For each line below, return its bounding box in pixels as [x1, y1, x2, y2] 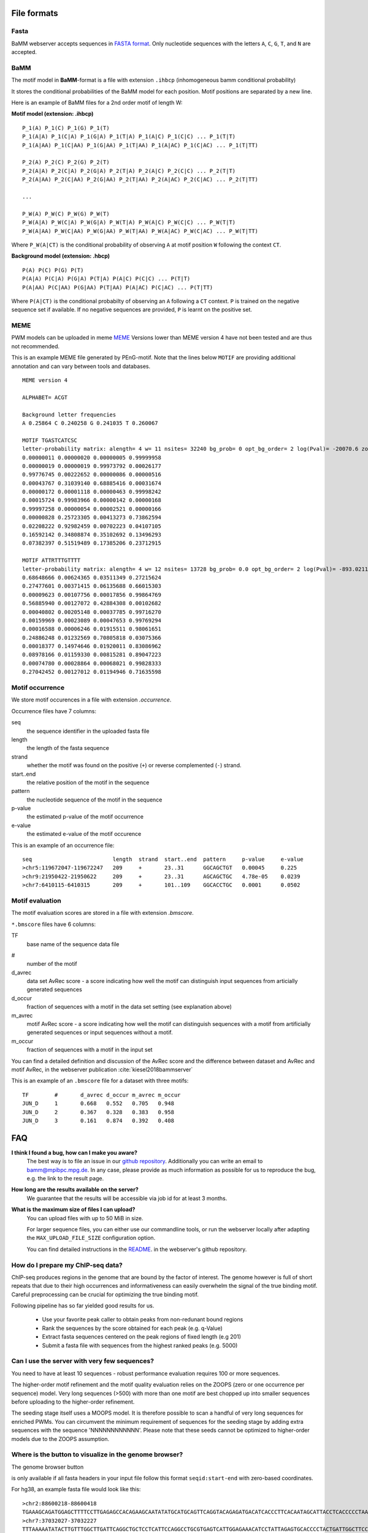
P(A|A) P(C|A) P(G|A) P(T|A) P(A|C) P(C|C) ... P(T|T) [22, 275, 191, 282]
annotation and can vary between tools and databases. [11, 362, 151, 370]
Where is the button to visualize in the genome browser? [11, 1450, 183, 1459]
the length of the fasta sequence [26, 744, 110, 752]
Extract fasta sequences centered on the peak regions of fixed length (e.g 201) [42, 1333, 242, 1340]
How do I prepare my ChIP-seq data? [11, 1261, 123, 1269]
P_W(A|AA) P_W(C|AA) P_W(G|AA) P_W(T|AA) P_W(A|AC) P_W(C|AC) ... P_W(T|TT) [22, 227, 259, 234]
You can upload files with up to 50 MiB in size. [26, 1214, 144, 1221]
